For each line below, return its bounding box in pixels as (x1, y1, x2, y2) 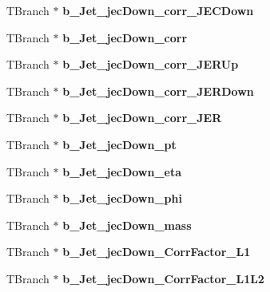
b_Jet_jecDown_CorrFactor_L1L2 (62, 270, 264, 286)
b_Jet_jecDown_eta (62, 163, 182, 180)
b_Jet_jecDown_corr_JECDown (62, 2, 254, 18)
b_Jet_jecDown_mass (62, 216, 192, 233)
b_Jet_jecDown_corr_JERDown (62, 82, 254, 99)
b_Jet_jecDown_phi (62, 190, 182, 207)
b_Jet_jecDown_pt (62, 136, 177, 152)
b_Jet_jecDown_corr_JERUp (62, 56, 239, 73)
